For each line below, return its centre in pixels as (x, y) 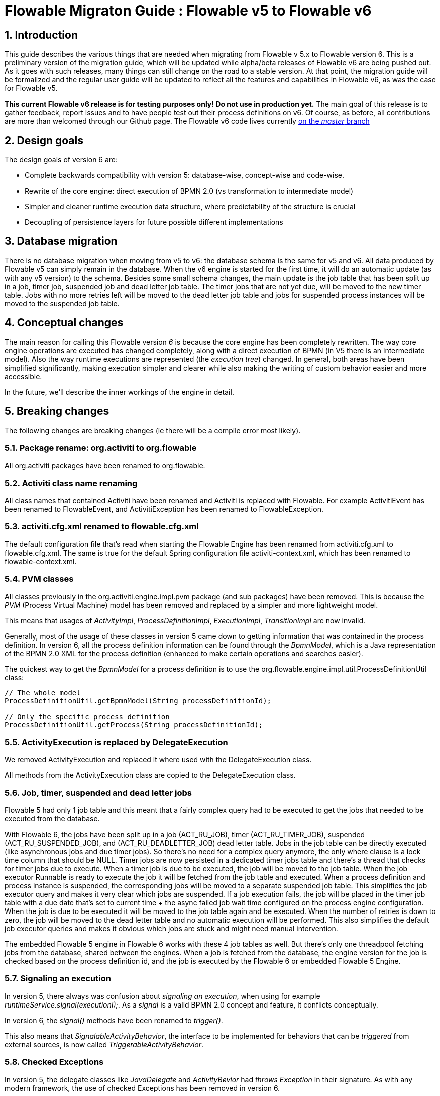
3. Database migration (61, 241)
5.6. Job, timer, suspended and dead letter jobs (98, 793)
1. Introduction (41, 35)
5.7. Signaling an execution (58, 979)
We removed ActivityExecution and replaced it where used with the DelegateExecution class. (158, 760)
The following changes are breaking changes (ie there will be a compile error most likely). (153, 430)
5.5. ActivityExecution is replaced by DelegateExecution (116, 742)
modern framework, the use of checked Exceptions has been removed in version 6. (142, 1088)
